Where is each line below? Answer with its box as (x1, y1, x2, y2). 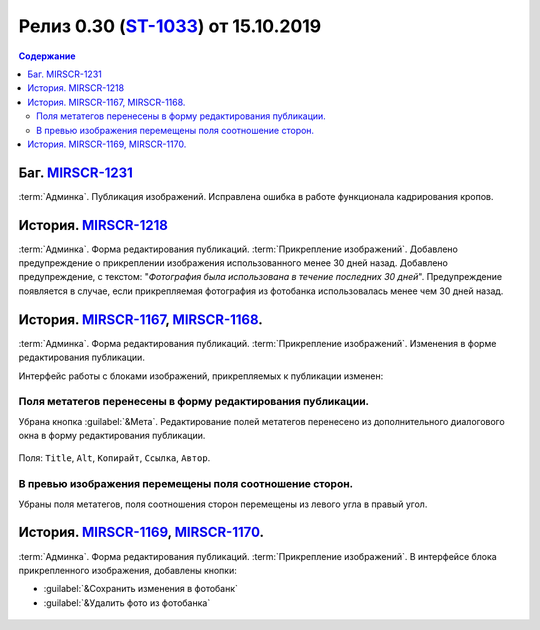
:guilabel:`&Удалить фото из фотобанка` (43, 596, 211, 609)
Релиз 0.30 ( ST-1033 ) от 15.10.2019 (18, 15, 322, 37)
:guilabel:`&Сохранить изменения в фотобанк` (43, 583, 239, 595)
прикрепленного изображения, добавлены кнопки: (18, 564, 237, 576)
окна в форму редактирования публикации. (18, 430, 206, 442)
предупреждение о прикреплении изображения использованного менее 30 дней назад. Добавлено (18, 257, 449, 269)
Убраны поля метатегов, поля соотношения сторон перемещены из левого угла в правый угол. (18, 498, 428, 510)
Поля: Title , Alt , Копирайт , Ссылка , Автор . (18, 452, 211, 464)
